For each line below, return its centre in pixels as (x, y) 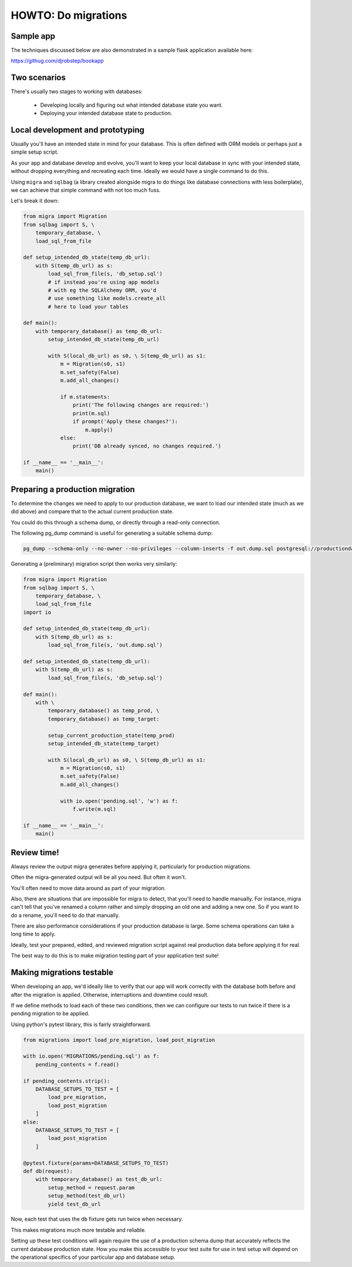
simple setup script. (35, 152)
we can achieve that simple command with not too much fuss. (86, 190)
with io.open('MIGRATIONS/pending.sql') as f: (91, 1056)
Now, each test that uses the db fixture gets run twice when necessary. (97, 1219)
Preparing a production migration (73, 489)
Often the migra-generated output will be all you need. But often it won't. (99, 877)
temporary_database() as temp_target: (104, 719)
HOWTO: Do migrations (69, 15)
